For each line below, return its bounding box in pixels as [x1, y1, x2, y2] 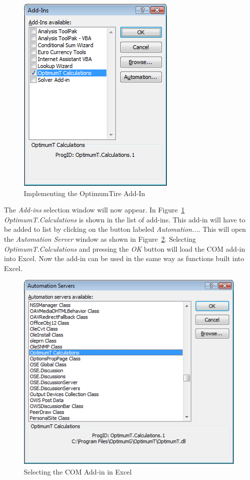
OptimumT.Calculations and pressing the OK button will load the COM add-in [4, 243, 245, 254]
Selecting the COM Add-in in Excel [24, 467, 132, 477]
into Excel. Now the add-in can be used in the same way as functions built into [4, 253, 245, 264]
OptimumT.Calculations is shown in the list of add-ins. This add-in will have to [4, 214, 246, 224]
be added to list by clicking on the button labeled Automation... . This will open [4, 224, 246, 234]
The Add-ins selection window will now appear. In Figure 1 [4, 205, 185, 215]
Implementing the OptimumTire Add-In [24, 188, 146, 198]
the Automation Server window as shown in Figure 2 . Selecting [4, 233, 196, 244]
